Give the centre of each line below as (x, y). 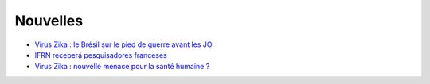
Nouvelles (49, 21)
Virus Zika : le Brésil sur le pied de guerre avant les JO (123, 44)
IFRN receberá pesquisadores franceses (101, 55)
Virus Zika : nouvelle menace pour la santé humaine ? (122, 67)
